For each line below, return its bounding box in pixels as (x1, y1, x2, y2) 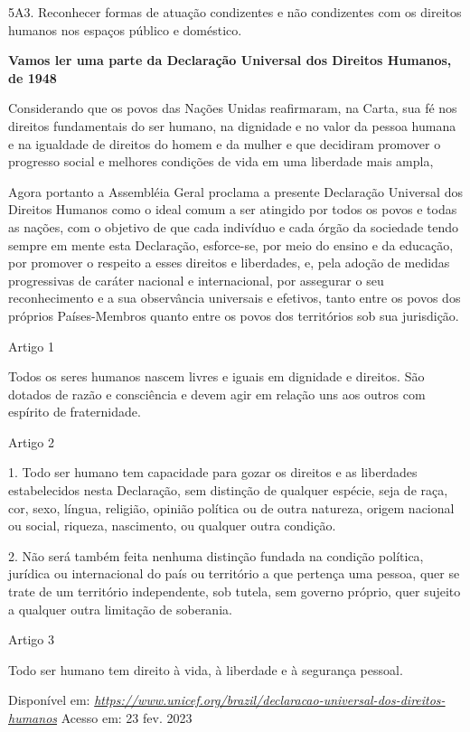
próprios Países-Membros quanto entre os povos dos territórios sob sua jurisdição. (8, 305, 459, 324)
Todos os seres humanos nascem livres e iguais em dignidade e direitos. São (8, 367, 425, 386)
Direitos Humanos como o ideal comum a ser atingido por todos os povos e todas (8, 200, 457, 219)
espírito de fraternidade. (8, 402, 141, 421)
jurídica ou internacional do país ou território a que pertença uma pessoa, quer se (8, 564, 460, 583)
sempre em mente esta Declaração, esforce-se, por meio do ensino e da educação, (8, 235, 454, 254)
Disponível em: (8, 690, 90, 709)
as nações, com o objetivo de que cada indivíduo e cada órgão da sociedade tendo (8, 217, 459, 236)
